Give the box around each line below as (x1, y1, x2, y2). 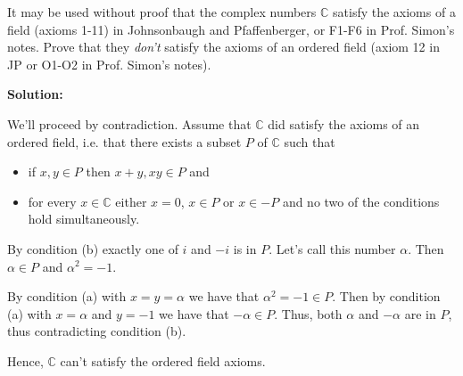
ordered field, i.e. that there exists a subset (7, 132, 242, 151)
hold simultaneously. (28, 209, 140, 228)
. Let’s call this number (269, 239, 396, 257)
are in (404, 304, 436, 323)
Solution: (7, 85, 63, 103)
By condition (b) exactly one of (7, 239, 178, 257)
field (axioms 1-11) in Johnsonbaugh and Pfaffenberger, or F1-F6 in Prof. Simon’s (7, 20, 455, 38)
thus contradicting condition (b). (7, 322, 186, 340)
